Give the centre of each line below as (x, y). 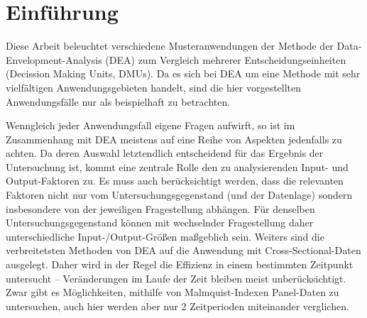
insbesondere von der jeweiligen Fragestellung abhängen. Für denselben (160, 208)
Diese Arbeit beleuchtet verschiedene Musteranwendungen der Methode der (170, 46)
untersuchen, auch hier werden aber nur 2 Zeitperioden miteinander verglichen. (177, 306)
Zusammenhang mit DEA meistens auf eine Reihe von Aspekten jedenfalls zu (174, 139)
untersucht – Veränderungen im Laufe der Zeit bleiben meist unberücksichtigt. (176, 278)
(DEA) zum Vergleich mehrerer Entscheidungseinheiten (226, 59)
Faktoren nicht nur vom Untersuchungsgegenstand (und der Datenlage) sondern (179, 195)
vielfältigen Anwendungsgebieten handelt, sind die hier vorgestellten (154, 87)
